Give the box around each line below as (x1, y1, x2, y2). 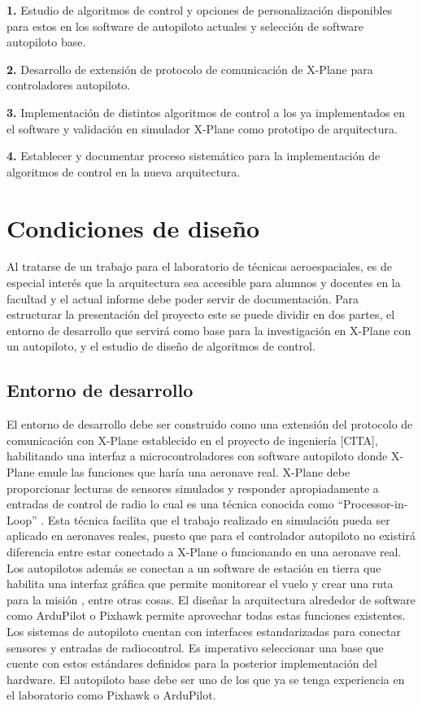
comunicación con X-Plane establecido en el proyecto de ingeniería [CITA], (7, 431, 378, 448)
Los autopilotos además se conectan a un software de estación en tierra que (7, 559, 381, 576)
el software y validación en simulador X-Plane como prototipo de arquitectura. (7, 120, 398, 137)
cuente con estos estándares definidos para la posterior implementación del (7, 655, 377, 672)
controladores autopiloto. (7, 76, 131, 94)
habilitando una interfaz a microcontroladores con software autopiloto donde (7, 447, 388, 464)
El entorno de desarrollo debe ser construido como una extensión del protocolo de (7, 416, 413, 433)
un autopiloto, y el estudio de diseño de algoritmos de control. (7, 338, 315, 355)
